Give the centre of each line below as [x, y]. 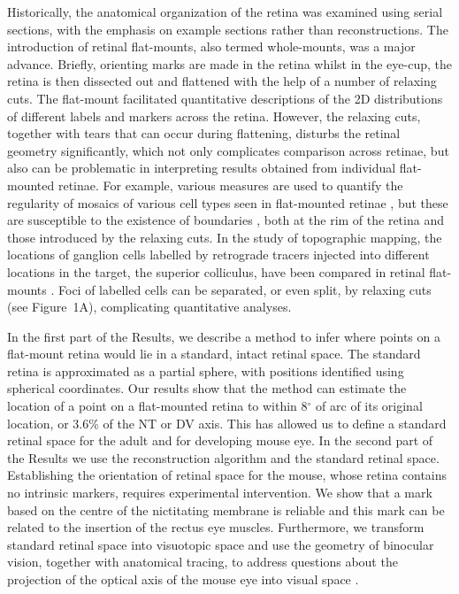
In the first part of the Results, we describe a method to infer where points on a [224, 336]
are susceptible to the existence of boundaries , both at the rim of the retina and [226, 220]
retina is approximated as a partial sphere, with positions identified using [206, 370]
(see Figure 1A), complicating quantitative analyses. [149, 307]
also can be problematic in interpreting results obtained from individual [202, 168]
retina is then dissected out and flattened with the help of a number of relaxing [222, 81]
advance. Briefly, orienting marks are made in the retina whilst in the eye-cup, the [229, 63]
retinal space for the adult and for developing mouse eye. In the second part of [220, 440]
